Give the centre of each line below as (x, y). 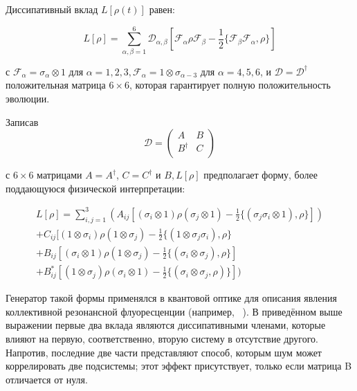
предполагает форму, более (260, 175)
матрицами (59, 175)
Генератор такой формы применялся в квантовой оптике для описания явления (171, 298)
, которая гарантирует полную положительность (230, 85)
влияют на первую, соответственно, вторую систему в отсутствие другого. (162, 338)
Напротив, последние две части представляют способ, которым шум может (164, 352)
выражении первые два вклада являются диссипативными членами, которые (166, 325)
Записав (22, 121)
